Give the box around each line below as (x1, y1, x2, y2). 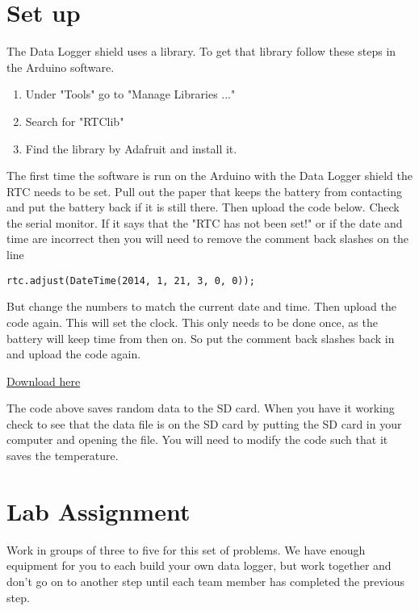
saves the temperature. (6, 447, 119, 464)
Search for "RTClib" (25, 112, 124, 129)
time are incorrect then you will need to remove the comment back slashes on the (6, 230, 409, 247)
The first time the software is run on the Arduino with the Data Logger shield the (6, 167, 413, 184)
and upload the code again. (6, 345, 141, 362)
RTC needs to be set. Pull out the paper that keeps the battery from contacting (6, 182, 402, 199)
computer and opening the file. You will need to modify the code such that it (6, 431, 388, 448)
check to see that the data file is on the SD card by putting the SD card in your (6, 415, 402, 432)
